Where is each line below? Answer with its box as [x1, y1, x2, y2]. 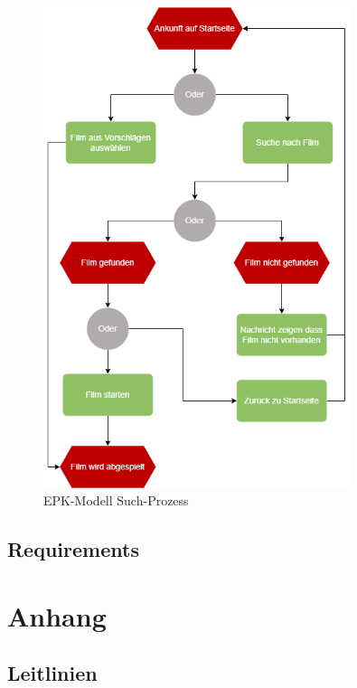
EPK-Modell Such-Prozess [43, 491, 189, 510]
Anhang [7, 597, 107, 634]
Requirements [7, 535, 139, 563]
